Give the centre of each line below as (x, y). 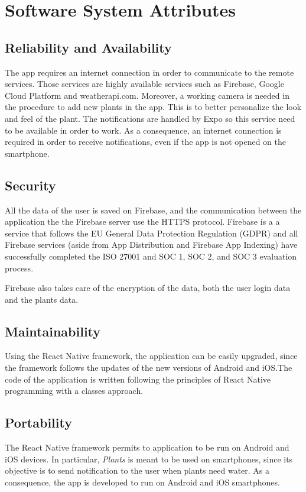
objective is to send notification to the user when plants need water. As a (137, 470)
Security (30, 185)
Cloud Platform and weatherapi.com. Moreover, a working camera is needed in (147, 95)
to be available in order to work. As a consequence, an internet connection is (143, 130)
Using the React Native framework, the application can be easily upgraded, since (151, 356)
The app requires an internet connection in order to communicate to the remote (149, 72)
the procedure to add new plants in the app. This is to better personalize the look (153, 107)
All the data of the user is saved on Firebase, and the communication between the (153, 210)
